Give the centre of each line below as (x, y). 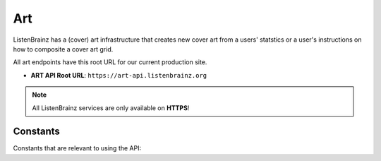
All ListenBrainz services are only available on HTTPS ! (111, 108)
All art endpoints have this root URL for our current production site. (110, 62)
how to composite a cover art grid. (63, 49)
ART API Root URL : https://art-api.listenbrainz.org (119, 75)
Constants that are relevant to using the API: (77, 148)
